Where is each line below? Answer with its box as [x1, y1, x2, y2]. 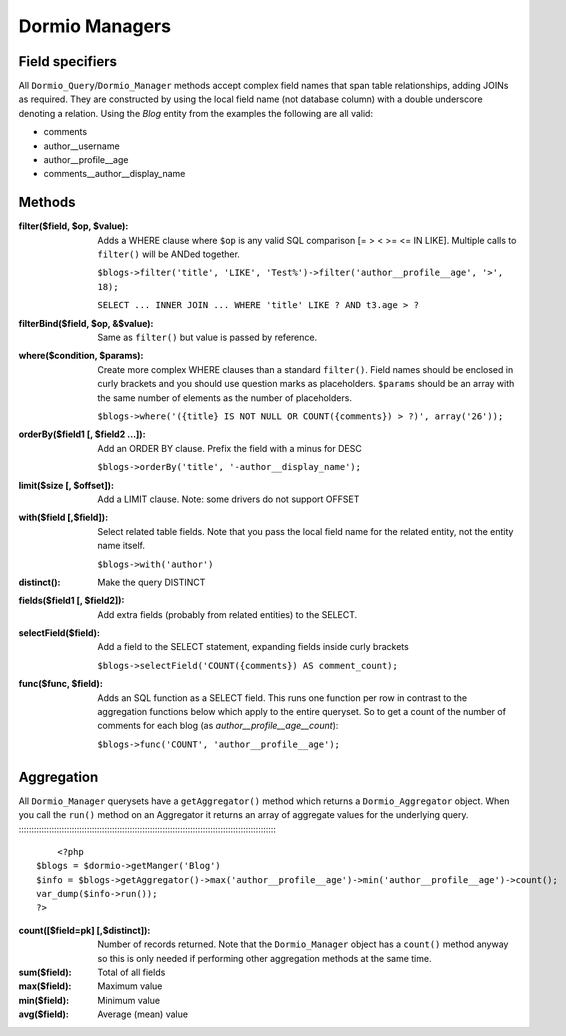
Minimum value [97, 994, 160, 1006]
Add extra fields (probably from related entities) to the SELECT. [97, 608, 358, 620]
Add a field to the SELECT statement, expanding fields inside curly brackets [97, 641, 409, 653]
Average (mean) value [97, 1008, 189, 1020]
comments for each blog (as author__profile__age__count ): [97, 720, 339, 732]
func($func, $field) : [18, 678, 104, 690]
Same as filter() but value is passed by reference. [97, 331, 318, 344]
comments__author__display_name [43, 168, 186, 180]
